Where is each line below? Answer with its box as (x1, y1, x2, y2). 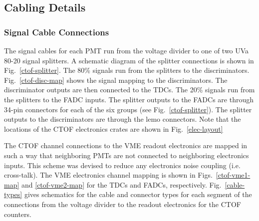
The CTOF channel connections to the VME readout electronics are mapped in (4, 140, 248, 151)
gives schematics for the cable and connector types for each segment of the (24, 189, 252, 200)
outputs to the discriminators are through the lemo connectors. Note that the (4, 114, 241, 124)
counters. (4, 209, 31, 219)
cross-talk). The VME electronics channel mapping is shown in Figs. (4, 170, 213, 180)
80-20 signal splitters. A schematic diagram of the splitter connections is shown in (4, 55, 254, 65)
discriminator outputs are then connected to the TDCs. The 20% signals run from (4, 84, 255, 95)
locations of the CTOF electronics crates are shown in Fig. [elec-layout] (4, 123, 223, 134)
